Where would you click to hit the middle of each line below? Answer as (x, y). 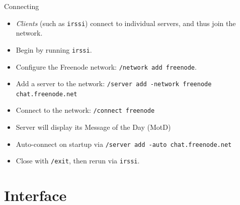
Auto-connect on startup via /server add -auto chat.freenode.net (124, 144)
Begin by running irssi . (54, 49)
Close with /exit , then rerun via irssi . (78, 161)
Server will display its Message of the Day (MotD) (93, 127)
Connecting (22, 6)
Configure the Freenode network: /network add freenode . (106, 66)
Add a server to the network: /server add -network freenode (114, 83)
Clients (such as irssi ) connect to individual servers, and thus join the (126, 23)
